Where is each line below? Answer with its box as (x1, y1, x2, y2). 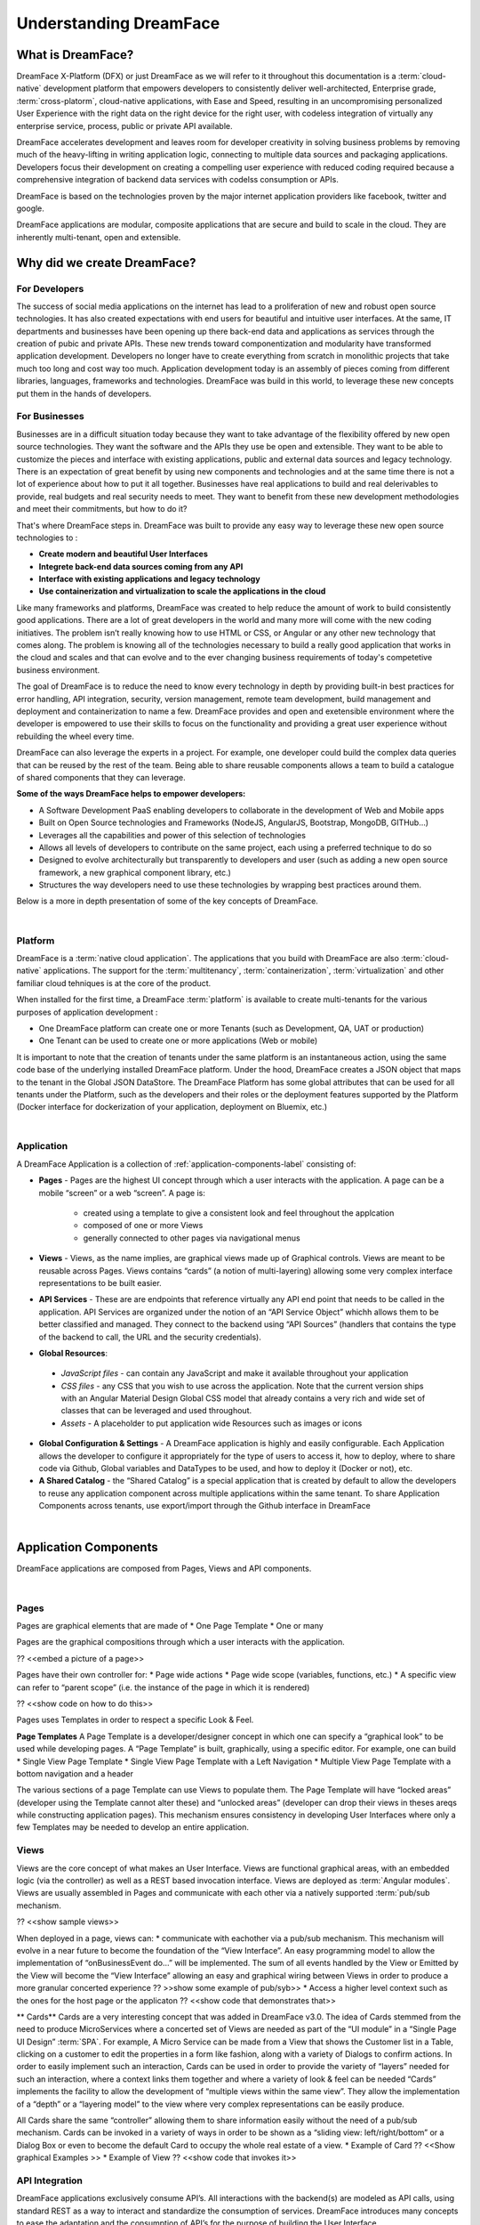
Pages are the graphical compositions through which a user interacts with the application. (16, 1637, 346, 1647)
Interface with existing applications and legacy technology (38, 574, 261, 585)
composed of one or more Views (83, 1220, 204, 1231)
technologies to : (16, 532, 78, 543)
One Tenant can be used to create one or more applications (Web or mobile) (38, 1035, 318, 1046)
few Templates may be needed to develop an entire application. (16, 1822, 249, 1833)
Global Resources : (38, 1347, 108, 1358)
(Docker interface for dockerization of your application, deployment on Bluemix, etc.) (16, 1102, 328, 1112)
